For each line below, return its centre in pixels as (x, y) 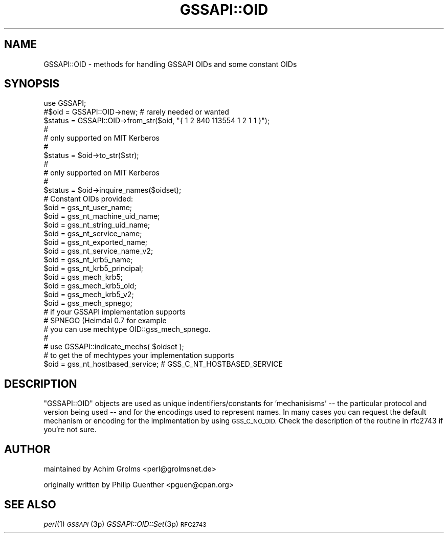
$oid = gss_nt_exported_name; (96, 242)
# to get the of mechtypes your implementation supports (139, 355)
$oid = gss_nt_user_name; (88, 208)
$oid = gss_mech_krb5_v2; (89, 295)
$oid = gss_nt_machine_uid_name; (102, 216)
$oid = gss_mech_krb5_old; (90, 286)
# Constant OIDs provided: (88, 199)
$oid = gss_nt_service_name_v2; (98, 251)
